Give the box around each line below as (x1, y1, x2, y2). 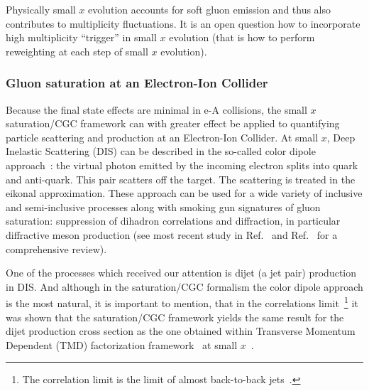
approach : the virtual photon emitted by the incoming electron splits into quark (6, 157, 358, 172)
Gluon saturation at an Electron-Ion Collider (6, 74, 268, 92)
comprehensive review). (6, 241, 107, 256)
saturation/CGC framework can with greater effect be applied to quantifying (6, 116, 340, 131)
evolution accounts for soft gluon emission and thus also (88, 2, 331, 16)
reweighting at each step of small (6, 43, 148, 58)
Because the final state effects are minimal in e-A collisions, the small (6, 102, 307, 117)
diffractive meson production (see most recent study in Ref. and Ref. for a (6, 227, 338, 242)
